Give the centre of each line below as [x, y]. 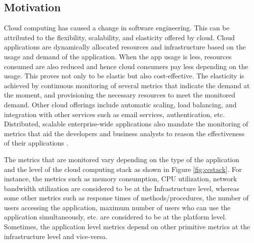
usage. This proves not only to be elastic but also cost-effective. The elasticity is [124, 76]
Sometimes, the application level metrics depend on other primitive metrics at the [127, 227]
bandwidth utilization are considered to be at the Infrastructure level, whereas [122, 188]
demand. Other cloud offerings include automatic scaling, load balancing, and [120, 104]
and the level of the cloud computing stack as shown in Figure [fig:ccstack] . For [123, 169]
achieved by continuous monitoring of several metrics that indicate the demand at [127, 85]
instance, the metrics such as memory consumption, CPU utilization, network [121, 179]
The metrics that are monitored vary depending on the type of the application [122, 159]
